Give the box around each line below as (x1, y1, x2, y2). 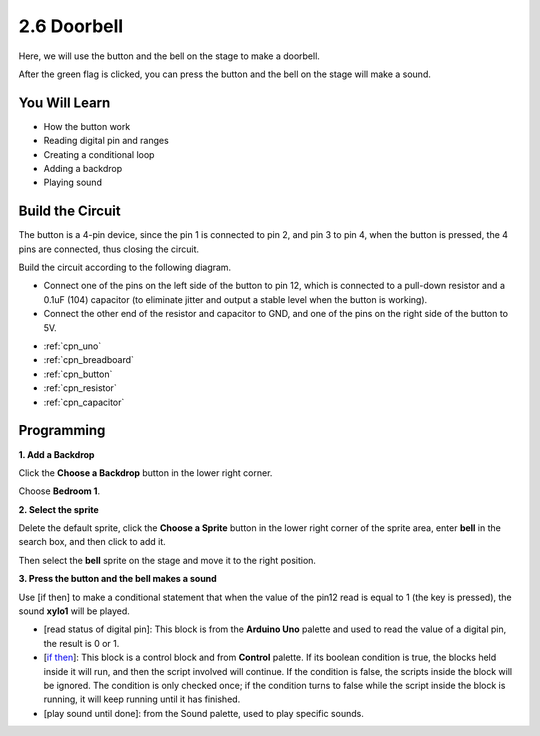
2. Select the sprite (18, 503, 99, 515)
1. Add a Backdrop (18, 448, 95, 460)
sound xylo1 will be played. (18, 605, 130, 617)
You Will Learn (18, 94, 111, 111)
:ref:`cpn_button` (43, 368, 113, 380)
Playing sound (43, 176, 102, 189)
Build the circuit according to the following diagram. (18, 261, 232, 274)
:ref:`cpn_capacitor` (43, 396, 125, 408)
